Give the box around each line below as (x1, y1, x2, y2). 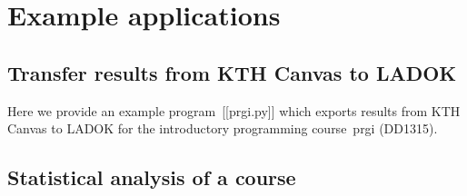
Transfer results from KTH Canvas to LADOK (7, 58, 457, 86)
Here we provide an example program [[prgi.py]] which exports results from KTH (7, 101, 461, 120)
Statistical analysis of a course (7, 163, 296, 191)
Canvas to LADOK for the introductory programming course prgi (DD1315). (7, 119, 438, 138)
